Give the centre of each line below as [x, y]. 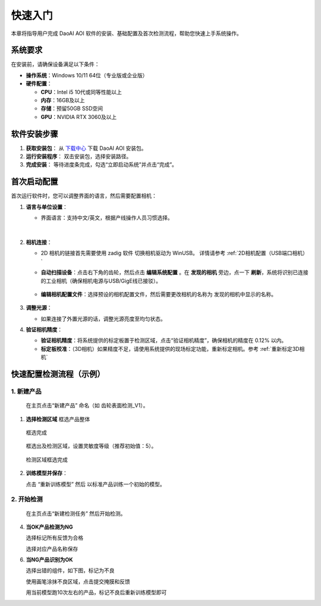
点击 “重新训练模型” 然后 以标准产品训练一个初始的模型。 [96, 484]
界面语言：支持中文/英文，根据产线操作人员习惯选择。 [107, 218]
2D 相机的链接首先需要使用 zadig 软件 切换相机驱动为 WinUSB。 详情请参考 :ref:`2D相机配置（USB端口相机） [174, 253]
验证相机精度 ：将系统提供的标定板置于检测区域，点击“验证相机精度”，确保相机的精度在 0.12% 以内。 [164, 340]
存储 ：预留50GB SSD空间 [72, 109]
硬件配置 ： [39, 84]
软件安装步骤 [34, 134]
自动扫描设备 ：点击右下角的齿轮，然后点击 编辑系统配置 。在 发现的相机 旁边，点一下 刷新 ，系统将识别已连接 [174, 272]
